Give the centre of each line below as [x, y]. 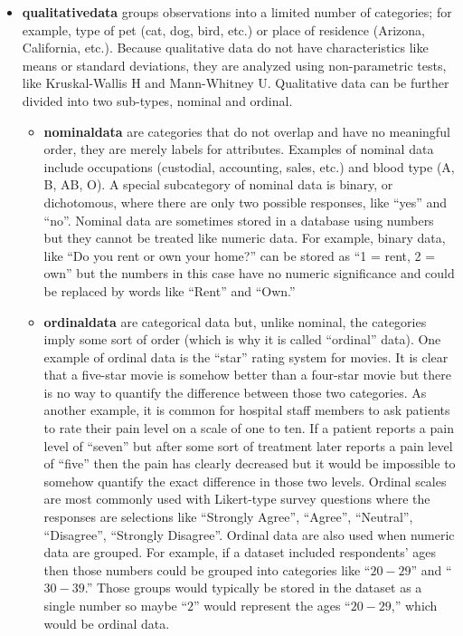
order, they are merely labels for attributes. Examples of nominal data [239, 149]
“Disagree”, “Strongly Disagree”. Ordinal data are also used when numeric [249, 534]
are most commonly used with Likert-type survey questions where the [237, 499]
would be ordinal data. [107, 623]
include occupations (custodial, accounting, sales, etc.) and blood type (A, [249, 166]
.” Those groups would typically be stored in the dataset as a [253, 588]
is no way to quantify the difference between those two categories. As [235, 392]
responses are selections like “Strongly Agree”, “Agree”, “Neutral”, [228, 517]
